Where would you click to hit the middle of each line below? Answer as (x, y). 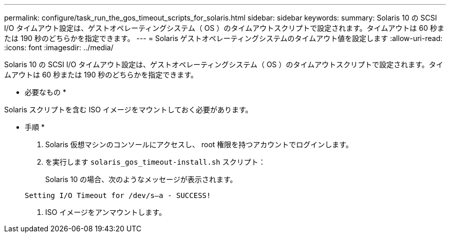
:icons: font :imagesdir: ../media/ (59, 47)
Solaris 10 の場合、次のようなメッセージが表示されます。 (141, 179)
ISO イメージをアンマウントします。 (106, 212)
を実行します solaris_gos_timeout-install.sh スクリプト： (155, 162)
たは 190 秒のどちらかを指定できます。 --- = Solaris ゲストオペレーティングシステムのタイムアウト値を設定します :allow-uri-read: (223, 38)
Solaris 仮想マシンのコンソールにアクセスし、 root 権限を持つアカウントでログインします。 (199, 144)
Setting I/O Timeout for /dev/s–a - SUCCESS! (118, 195)
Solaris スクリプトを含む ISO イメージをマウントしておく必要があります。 (128, 110)
